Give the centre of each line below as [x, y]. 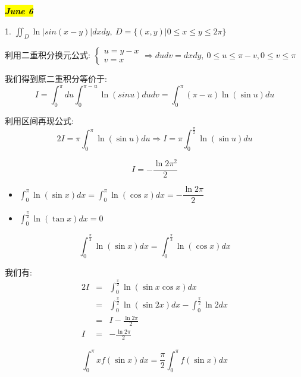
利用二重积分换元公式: [48, 54]
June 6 [19, 11]
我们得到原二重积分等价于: [56, 79]
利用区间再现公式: [39, 121]
